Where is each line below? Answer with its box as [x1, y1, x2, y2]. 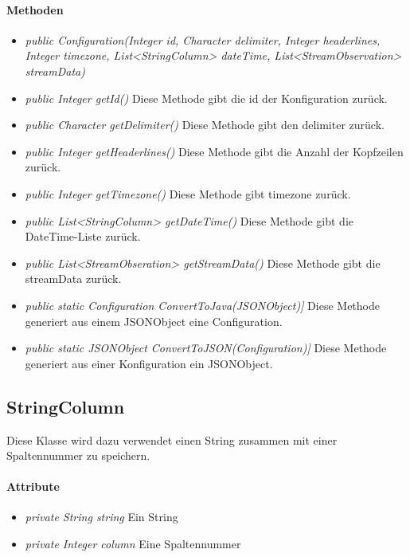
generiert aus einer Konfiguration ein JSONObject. [25, 355, 273, 371]
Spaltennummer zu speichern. [6, 447, 150, 464]
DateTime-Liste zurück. [25, 228, 141, 245]
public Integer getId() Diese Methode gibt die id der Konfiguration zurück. [25, 89, 388, 106]
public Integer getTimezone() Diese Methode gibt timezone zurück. [25, 185, 351, 202]
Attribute [6, 478, 60, 495]
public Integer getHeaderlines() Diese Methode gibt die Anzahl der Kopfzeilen [25, 143, 404, 159]
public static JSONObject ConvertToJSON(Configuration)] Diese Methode [25, 339, 387, 356]
